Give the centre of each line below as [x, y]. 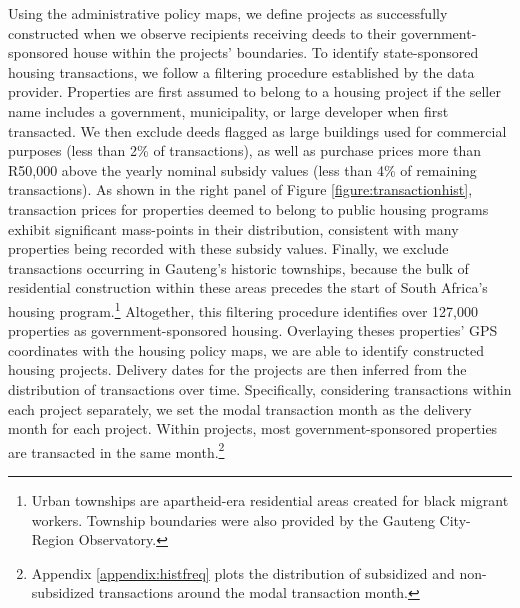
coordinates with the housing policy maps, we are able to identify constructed [246, 349]
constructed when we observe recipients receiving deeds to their [202, 32]
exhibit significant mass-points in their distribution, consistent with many [233, 228]
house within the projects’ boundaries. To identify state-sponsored [276, 52]
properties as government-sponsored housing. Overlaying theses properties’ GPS [253, 330]
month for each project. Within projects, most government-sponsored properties [253, 428]
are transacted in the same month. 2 [116, 450]
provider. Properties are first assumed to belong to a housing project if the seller [254, 91]
